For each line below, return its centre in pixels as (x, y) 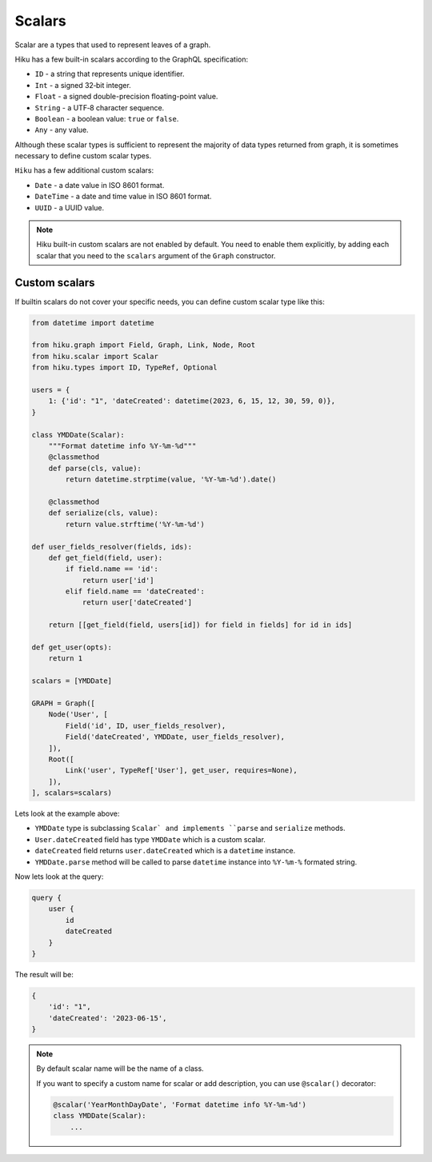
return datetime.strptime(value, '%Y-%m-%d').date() (171, 479)
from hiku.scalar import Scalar (95, 356)
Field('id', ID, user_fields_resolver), (146, 725)
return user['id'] (118, 580)
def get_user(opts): (72, 647)
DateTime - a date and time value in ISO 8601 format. (123, 197)
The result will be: (44, 974)
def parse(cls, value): (95, 468)
